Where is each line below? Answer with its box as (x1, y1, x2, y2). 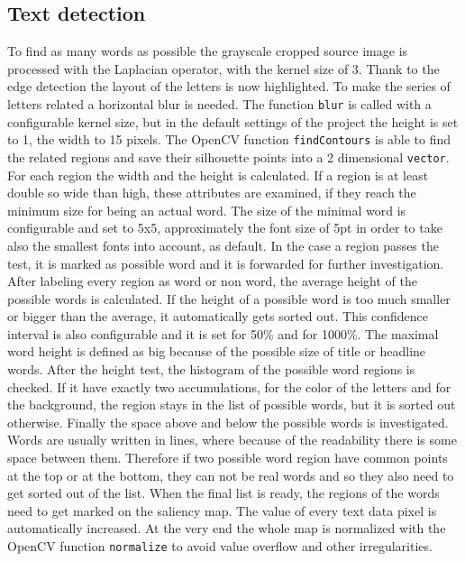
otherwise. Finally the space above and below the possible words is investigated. (7, 412, 449, 431)
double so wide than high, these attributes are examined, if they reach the (7, 183, 416, 202)
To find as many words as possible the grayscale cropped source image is (7, 41, 408, 60)
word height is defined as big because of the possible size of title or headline (7, 342, 426, 361)
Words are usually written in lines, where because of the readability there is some (7, 430, 457, 449)
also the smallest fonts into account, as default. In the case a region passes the (7, 235, 439, 254)
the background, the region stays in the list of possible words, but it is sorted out (7, 395, 456, 414)
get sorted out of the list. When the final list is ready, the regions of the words (7, 483, 440, 502)
